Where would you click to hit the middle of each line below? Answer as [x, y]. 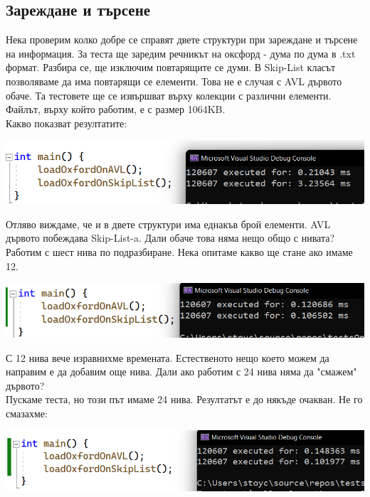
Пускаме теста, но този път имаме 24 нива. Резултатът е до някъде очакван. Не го [184, 399]
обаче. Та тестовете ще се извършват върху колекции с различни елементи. [169, 95]
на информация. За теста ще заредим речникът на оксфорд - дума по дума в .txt [181, 53]
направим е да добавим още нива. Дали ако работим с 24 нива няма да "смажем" [181, 372]
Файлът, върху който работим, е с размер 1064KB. [116, 109]
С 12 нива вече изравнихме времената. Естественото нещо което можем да [168, 357]
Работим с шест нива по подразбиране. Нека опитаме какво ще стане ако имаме [179, 251]
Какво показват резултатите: [67, 123]
